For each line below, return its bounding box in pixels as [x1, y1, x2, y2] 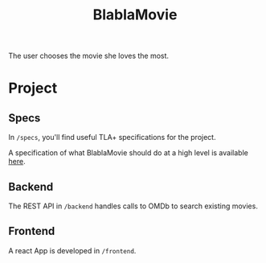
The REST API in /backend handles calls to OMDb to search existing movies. [8, 201, 259, 211]
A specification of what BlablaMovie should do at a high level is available [8, 148, 249, 158]
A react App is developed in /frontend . [8, 245, 137, 255]
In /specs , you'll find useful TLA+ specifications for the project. [8, 133, 216, 142]
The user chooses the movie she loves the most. [8, 51, 170, 61]
